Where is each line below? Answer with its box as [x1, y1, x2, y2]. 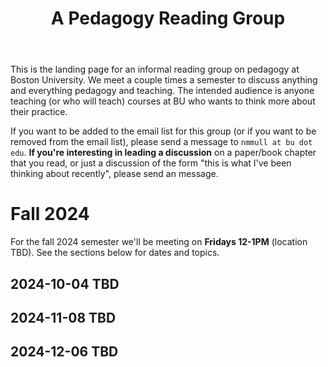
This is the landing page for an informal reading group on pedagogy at [10, 63, 300, 76]
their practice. [10, 106, 68, 118]
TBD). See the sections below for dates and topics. [10, 247, 220, 259]
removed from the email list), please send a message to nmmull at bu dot [10, 136, 313, 148]
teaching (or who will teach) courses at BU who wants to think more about [10, 95, 316, 107]
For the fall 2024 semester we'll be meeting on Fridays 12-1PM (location [10, 236, 308, 248]
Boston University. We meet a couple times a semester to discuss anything [10, 74, 318, 86]
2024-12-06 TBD [10, 343, 119, 361]
